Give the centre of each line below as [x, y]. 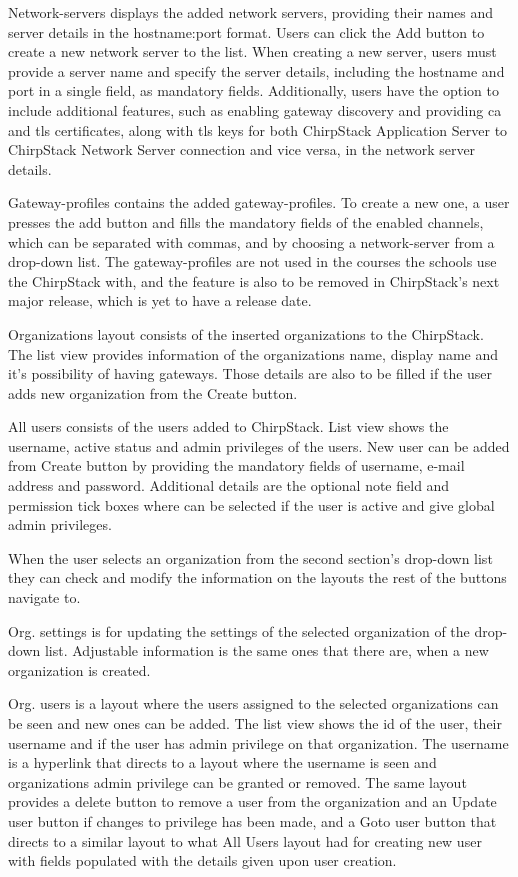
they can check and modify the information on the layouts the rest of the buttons [257, 577]
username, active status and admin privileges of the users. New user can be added [259, 445]
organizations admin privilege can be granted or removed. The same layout [237, 781]
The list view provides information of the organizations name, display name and [253, 353]
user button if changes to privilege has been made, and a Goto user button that [252, 820]
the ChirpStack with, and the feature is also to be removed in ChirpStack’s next [254, 280]
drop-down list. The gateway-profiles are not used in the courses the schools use [252, 261]
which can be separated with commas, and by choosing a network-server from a [251, 241]
